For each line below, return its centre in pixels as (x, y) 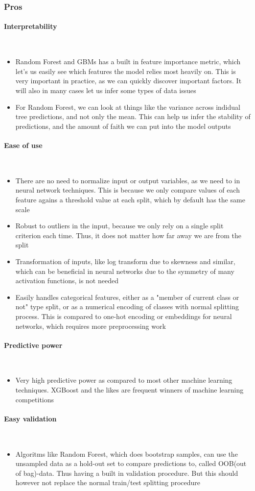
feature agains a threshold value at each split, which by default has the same (130, 199)
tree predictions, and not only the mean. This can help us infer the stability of (133, 116)
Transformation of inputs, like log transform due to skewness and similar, (125, 261)
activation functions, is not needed (67, 281)
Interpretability (31, 26)
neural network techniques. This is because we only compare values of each (127, 190)
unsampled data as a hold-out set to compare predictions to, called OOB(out (131, 463)
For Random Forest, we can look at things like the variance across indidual (128, 107)
